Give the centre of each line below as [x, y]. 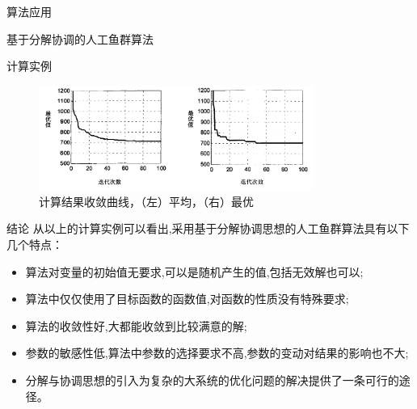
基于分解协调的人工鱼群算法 [80, 38]
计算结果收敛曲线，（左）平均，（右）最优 [146, 201]
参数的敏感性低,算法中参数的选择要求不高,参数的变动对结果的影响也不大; [217, 353]
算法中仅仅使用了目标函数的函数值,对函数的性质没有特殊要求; [187, 299]
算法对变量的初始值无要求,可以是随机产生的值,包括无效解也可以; [194, 271]
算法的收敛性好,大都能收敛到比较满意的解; [136, 325]
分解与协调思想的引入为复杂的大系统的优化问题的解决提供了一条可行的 [212, 380]
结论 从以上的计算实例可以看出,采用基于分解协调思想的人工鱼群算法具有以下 [208, 228]
